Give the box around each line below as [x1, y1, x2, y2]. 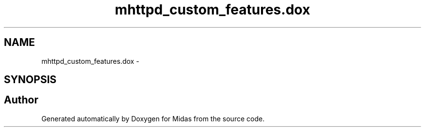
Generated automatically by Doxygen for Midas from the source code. [41, 114, 265, 123]
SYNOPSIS [4, 73, 57, 86]
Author [4, 94, 38, 106]
